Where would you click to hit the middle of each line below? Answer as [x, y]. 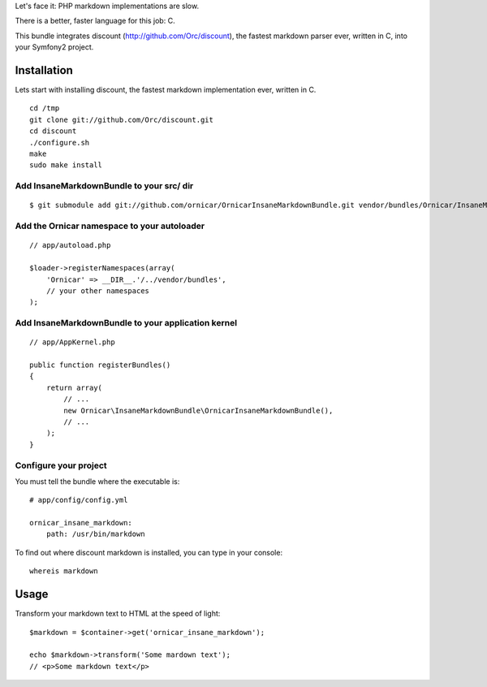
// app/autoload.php [70, 245]
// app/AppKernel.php [72, 342]
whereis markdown [64, 571]
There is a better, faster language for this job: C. [95, 21]
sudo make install [66, 165]
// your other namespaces [98, 291]
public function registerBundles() [100, 365]
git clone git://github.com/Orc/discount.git [122, 119]
